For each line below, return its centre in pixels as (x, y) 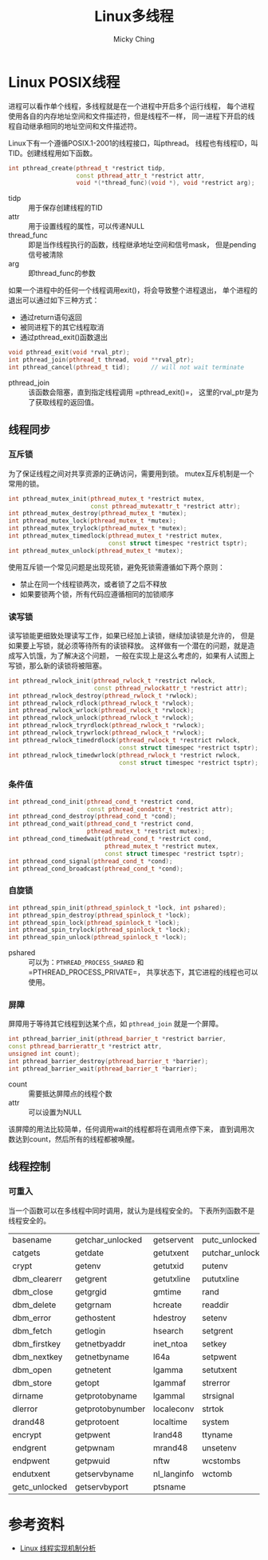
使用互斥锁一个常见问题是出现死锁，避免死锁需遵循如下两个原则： (116, 567)
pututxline (221, 1278)
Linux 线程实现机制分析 (58, 1548)
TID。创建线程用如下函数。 (53, 153)
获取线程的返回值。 (66, 402)
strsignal (218, 1395)
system (216, 1422)
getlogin (90, 1330)
